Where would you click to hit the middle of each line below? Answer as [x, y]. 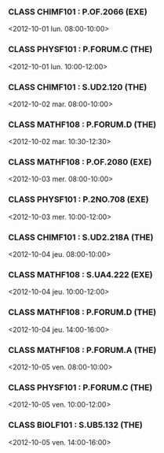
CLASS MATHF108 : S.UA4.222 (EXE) [80, 275]
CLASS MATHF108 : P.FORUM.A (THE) [82, 350]
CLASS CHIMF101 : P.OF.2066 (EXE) [78, 12]
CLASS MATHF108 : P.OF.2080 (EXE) [80, 162]
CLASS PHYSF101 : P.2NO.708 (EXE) [78, 199]
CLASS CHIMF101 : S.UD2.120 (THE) [78, 87]
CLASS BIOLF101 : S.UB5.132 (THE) [75, 425]
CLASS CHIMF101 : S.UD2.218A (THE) [81, 237]
